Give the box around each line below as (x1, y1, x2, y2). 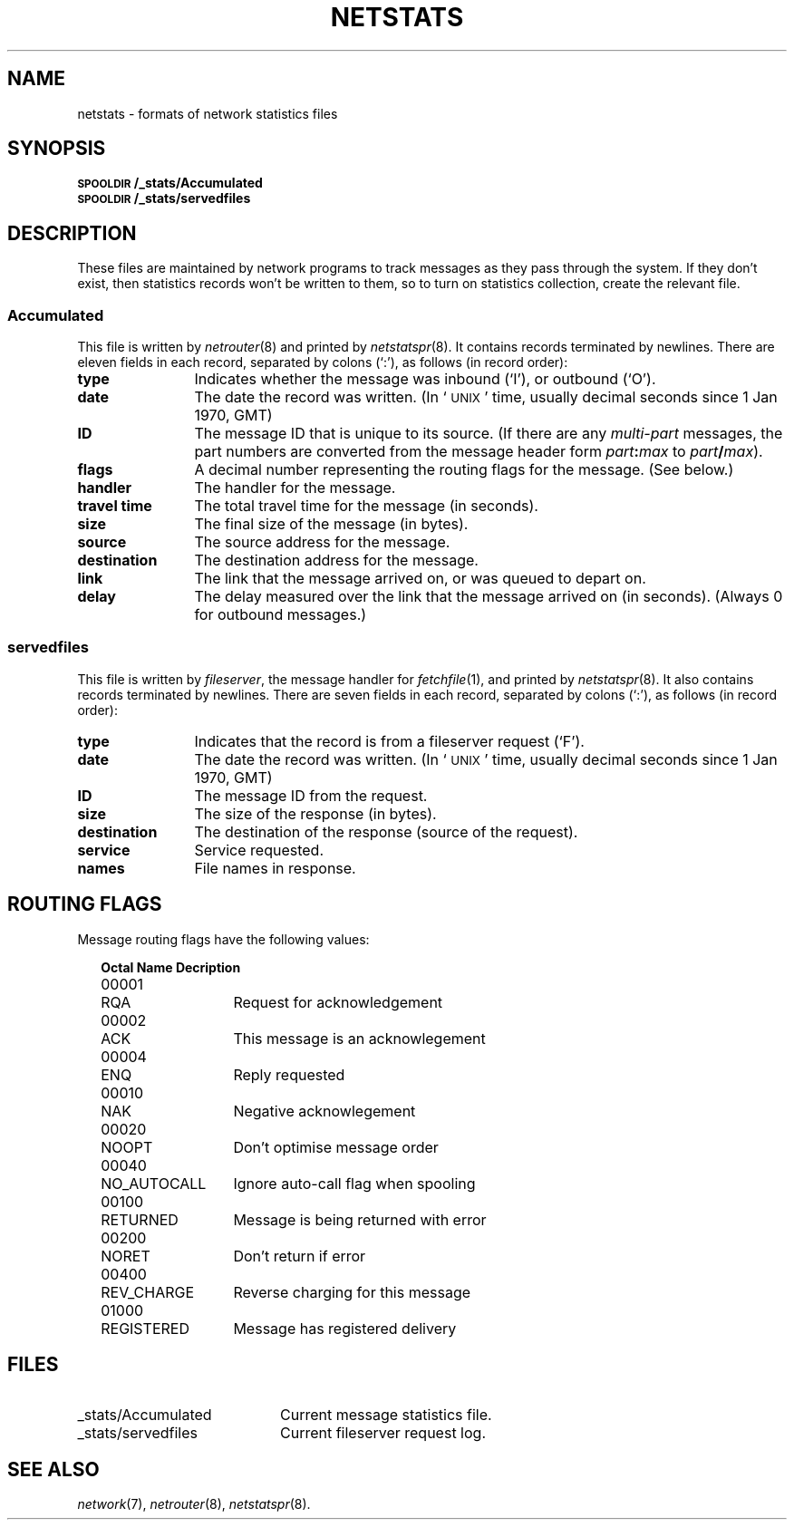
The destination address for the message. (194, 551, 479, 570)
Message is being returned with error (233, 1210, 487, 1229)
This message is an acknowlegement (233, 1029, 486, 1048)
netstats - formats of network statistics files (77, 105, 338, 121)
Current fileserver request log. (279, 1424, 486, 1443)
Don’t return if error (233, 1246, 366, 1265)
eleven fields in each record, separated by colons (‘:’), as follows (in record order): (77, 354, 568, 371)
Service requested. (194, 840, 324, 859)
